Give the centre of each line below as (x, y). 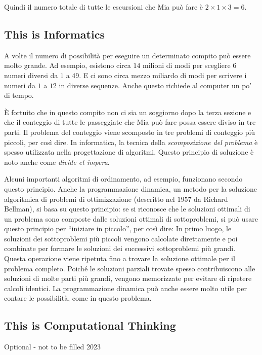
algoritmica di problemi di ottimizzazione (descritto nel (90, 199)
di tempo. (19, 95)
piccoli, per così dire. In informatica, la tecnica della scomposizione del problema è (131, 142)
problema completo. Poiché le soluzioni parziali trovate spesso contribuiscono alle (130, 268)
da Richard (211, 199)
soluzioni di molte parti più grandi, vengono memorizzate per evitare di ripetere (128, 278)
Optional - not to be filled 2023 (52, 347)
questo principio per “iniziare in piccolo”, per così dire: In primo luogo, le (118, 228)
